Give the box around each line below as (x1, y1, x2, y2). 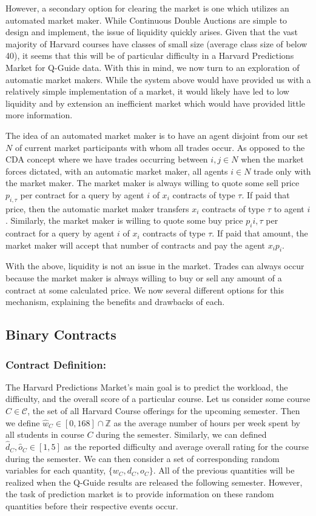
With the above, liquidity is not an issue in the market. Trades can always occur (5, 260, 304, 272)
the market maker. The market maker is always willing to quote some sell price (5, 176, 300, 189)
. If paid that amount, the (212, 227, 308, 240)
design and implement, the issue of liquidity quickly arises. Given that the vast (5, 25, 298, 38)
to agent (274, 202, 304, 215)
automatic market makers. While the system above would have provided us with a (5, 73, 311, 85)
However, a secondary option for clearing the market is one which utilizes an (5, 2, 289, 14)
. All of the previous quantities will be (153, 464, 295, 477)
